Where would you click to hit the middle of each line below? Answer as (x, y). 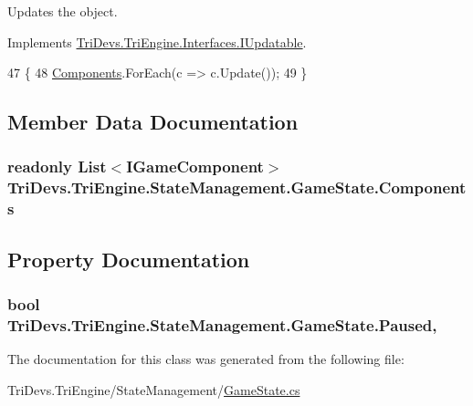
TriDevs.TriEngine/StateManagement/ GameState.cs (154, 389)
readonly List (57, 167)
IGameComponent (195, 167)
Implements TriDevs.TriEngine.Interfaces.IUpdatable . (157, 42)
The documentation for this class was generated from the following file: (206, 359)
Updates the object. (63, 11)
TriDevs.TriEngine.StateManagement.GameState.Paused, (222, 324)
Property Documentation (129, 259)
